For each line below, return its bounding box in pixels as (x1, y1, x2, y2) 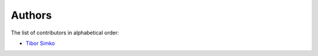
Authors (11, 9, 52, 22)
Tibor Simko (25, 40, 55, 47)
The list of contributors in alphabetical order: (11, 29, 120, 36)
